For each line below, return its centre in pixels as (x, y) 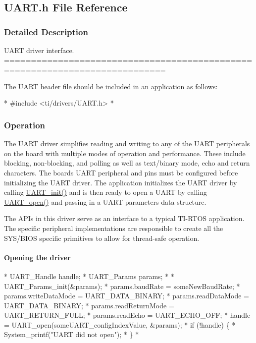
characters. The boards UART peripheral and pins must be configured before (121, 172)
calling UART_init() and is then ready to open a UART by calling (106, 192)
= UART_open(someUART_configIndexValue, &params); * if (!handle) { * (120, 324)
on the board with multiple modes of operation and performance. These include (125, 153)
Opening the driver (37, 257)
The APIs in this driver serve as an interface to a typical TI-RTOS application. (124, 218)
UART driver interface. (39, 50)
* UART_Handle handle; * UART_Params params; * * (89, 276)
